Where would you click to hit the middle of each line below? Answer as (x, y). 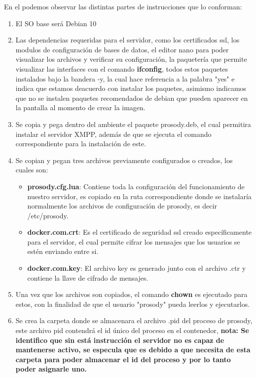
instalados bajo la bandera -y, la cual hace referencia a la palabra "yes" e (125, 78)
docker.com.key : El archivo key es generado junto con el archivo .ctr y (137, 268)
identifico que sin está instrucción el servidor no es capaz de (120, 340)
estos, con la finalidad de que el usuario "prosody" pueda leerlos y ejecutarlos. (133, 304)
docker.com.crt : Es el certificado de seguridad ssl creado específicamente (140, 232)
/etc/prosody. (48, 215)
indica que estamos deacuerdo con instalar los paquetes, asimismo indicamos (131, 88)
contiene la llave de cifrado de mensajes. (88, 277)
